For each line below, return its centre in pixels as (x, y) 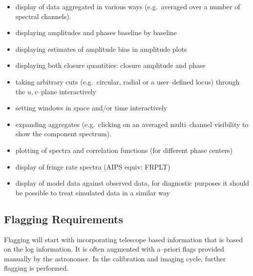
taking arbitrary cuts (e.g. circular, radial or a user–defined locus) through (127, 81)
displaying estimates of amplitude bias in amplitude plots (101, 49)
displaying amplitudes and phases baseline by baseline (96, 32)
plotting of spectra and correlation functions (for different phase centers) (124, 150)
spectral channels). (43, 16)
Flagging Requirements (63, 219)
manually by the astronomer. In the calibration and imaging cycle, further (115, 258)
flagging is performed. (36, 268)
